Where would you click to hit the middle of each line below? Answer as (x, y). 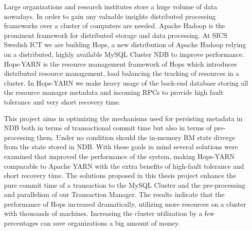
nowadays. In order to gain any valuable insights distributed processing (110, 16)
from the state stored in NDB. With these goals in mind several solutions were (121, 147)
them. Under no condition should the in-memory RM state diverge (136, 137)
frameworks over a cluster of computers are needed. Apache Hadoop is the (115, 26)
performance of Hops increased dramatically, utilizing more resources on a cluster (125, 204)
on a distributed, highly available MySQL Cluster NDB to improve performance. (124, 54)
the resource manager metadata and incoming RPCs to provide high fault (114, 92)
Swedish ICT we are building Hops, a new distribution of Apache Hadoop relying (125, 44)
